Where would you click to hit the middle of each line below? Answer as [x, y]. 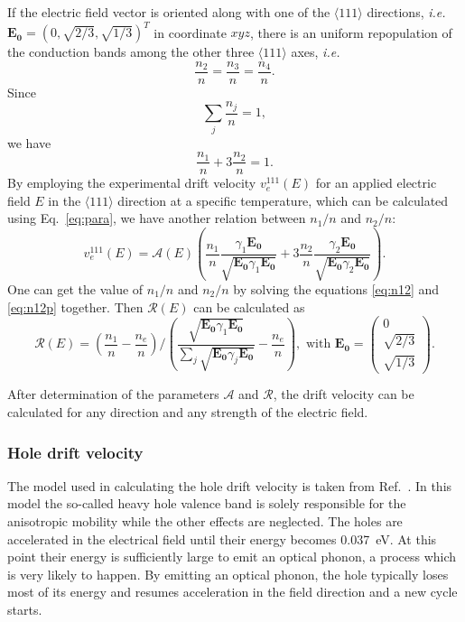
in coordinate [190, 32]
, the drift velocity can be [344, 394]
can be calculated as [249, 306]
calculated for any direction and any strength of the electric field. [188, 412]
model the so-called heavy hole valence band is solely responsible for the [207, 503]
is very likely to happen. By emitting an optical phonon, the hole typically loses [228, 574]
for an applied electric [376, 183]
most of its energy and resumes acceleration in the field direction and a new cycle [232, 592]
